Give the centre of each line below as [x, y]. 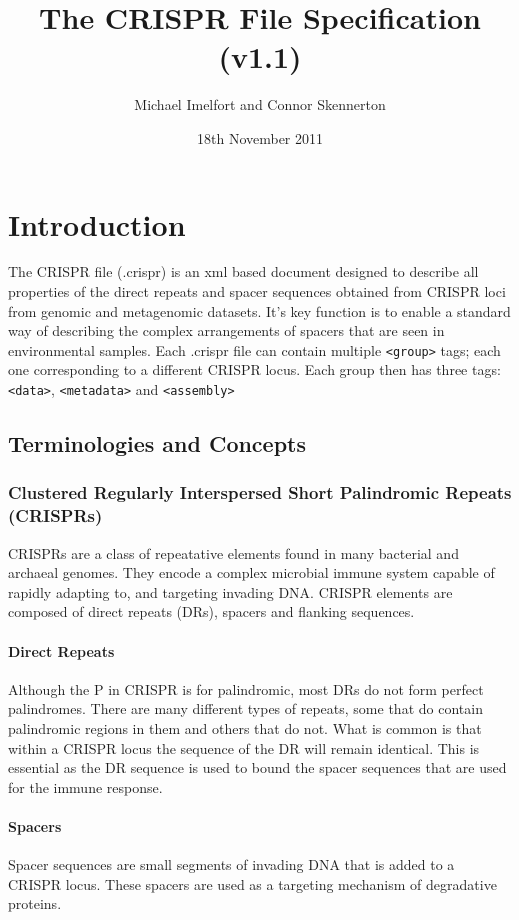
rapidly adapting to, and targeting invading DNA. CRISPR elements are [230, 591]
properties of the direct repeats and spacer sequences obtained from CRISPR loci [257, 291]
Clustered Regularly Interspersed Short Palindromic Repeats [260, 492]
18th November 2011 [260, 137]
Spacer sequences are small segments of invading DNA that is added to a [231, 864]
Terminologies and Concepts [157, 443]
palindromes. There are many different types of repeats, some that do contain [245, 708]
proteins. [35, 903]
